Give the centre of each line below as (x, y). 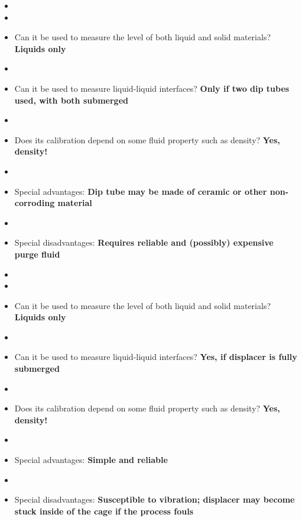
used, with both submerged (71, 100)
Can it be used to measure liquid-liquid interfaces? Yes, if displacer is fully (156, 357)
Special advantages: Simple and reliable (91, 460)
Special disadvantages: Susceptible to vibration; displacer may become (155, 499)
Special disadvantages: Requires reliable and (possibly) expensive (144, 242)
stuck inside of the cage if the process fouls (104, 511)
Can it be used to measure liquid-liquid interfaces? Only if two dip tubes (152, 88)
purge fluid (37, 254)
